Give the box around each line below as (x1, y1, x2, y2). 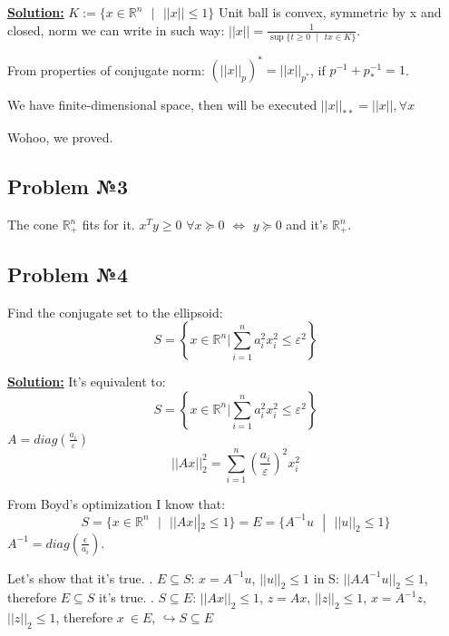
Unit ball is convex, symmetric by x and (218, 3, 442, 21)
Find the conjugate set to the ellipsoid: (7, 302, 223, 321)
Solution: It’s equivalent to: (7, 372, 166, 391)
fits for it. (82, 215, 135, 233)
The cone (7, 215, 58, 233)
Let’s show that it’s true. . (7, 568, 153, 587)
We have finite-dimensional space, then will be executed (7, 95, 317, 114)
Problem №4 (7, 259, 129, 288)
